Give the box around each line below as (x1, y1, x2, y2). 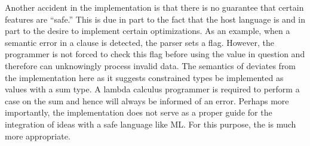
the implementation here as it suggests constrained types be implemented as (5, 71, 284, 83)
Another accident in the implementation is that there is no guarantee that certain (5, 1, 304, 13)
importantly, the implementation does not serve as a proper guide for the (5, 106, 272, 119)
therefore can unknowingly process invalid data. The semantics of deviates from (5, 59, 296, 72)
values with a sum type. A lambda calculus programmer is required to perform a (5, 83, 300, 95)
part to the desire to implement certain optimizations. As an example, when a (5, 24, 290, 37)
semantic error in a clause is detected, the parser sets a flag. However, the (5, 36, 274, 48)
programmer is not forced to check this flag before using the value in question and (5, 48, 305, 60)
